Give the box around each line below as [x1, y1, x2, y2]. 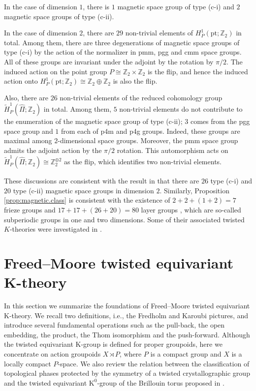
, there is [83, 1, 110, 11]
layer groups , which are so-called [141, 204, 241, 214]
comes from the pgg [190, 116, 250, 126]
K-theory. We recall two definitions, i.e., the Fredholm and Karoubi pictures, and [4, 310, 249, 320]
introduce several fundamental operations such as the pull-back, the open [4, 320, 225, 330]
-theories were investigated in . [9, 224, 102, 234]
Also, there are [4, 92, 48, 102]
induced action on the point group [4, 66, 107, 76]
